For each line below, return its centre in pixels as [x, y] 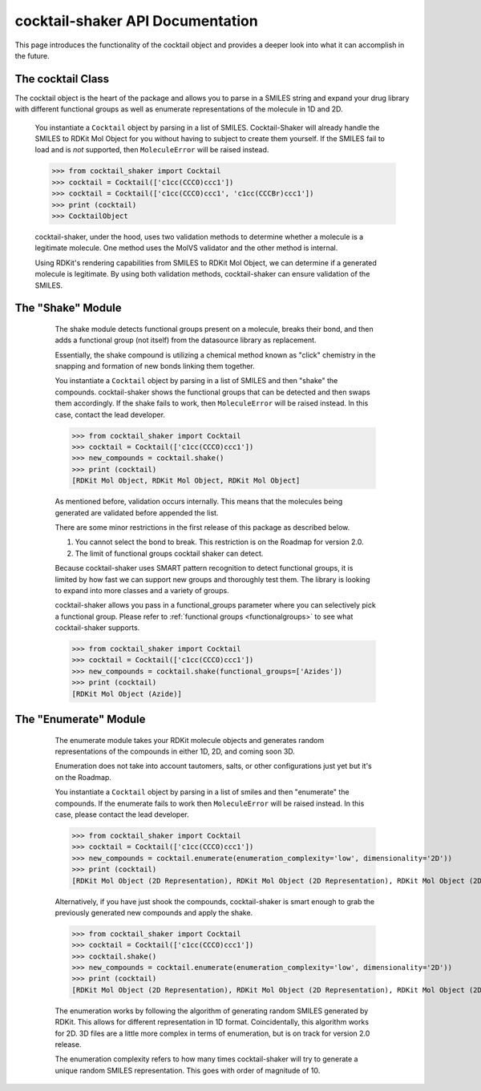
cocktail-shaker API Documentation [136, 21]
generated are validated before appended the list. [137, 512]
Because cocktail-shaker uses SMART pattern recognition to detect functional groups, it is [204, 568]
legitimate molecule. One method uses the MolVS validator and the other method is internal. [186, 248]
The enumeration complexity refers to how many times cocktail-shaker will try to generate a [206, 1059]
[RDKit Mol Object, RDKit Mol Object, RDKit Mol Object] [186, 481]
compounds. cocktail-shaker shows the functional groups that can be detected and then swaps [212, 392]
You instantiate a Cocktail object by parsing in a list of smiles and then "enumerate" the [202, 792]
